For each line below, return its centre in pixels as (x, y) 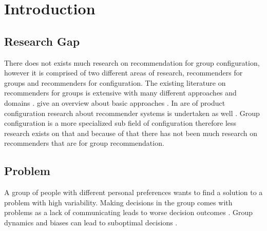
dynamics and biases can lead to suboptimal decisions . (91, 222)
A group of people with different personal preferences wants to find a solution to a (133, 192)
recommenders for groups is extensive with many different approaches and (120, 93)
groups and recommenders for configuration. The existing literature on (115, 82)
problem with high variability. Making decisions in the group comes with (118, 202)
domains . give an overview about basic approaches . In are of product (115, 102)
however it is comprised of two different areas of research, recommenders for (123, 73)
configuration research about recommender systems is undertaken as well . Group (132, 113)
